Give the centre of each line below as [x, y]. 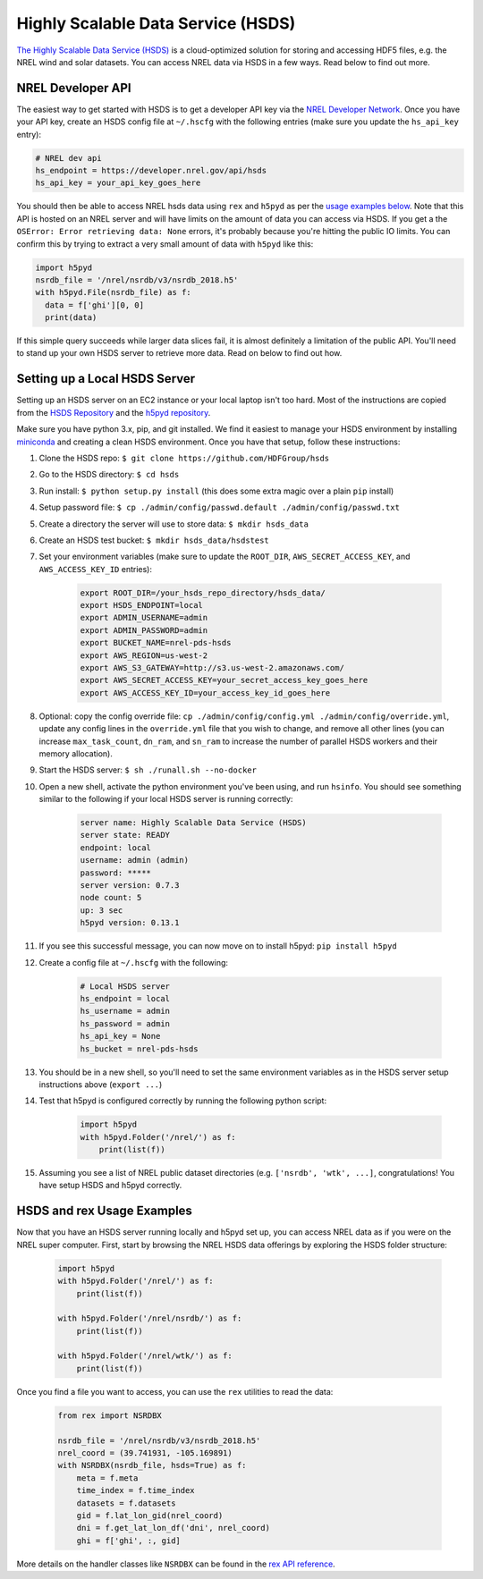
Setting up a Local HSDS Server [106, 379]
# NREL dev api [68, 158]
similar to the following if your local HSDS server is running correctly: [166, 799]
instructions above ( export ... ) [101, 1084]
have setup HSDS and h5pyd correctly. [110, 1186]
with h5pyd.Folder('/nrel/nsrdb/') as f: [150, 1318]
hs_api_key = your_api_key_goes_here [118, 183]
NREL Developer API [74, 88]
